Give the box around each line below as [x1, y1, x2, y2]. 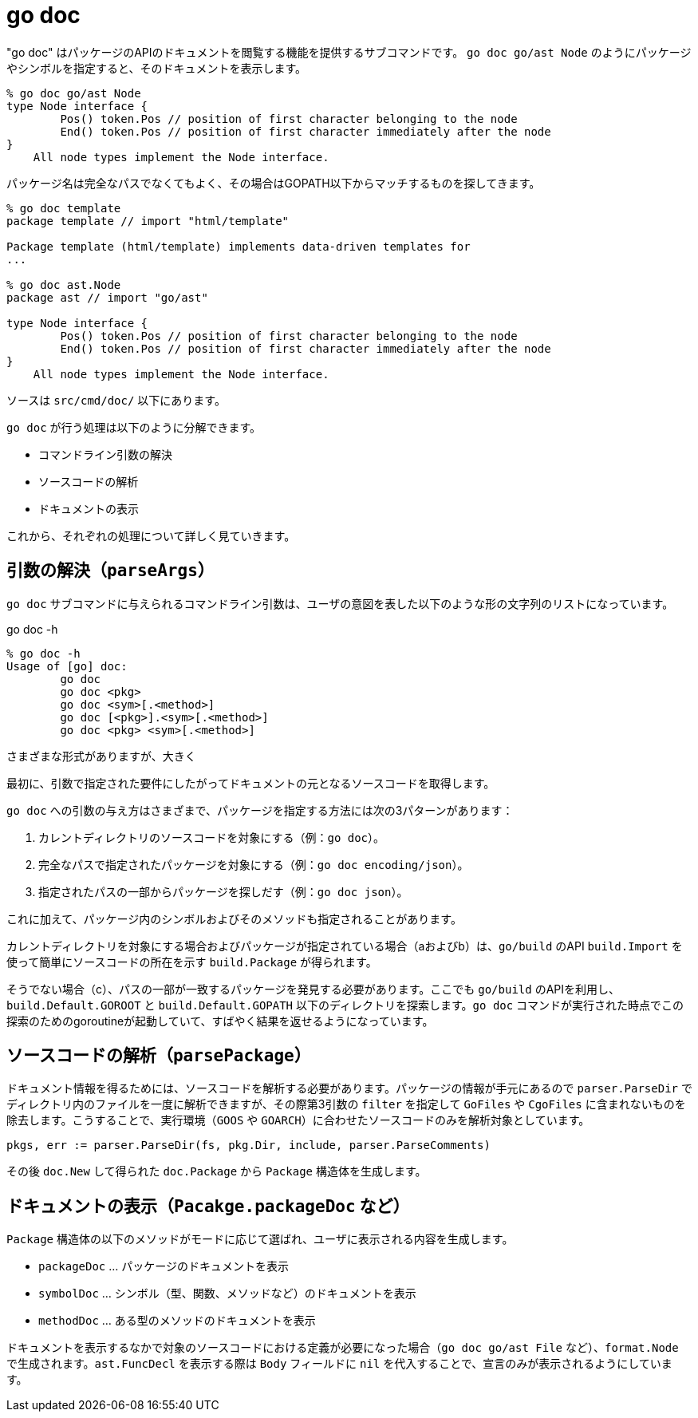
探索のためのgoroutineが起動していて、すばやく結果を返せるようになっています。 [6, 1013, 434, 1028]
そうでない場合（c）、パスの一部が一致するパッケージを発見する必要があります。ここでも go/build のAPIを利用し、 [6, 982, 621, 996]
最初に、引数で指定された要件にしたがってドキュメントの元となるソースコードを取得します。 [6, 776, 495, 790]
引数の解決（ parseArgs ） [6, 560, 215, 581]
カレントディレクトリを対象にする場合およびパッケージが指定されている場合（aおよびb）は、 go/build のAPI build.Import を [6, 938, 683, 953]
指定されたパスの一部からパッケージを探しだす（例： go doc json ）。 [38, 884, 408, 899]
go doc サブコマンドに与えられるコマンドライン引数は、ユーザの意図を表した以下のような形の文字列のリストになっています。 [6, 596, 674, 610]
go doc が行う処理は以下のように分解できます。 [6, 420, 262, 434]
